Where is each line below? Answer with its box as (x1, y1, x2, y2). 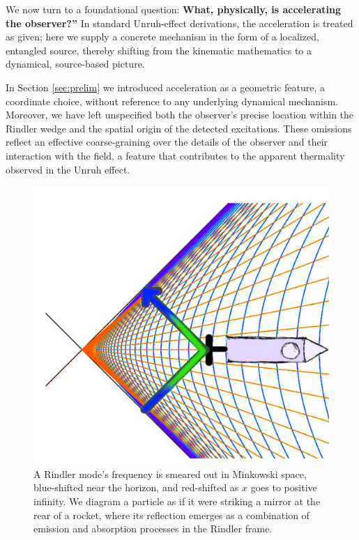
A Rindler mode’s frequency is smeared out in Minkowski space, (33, 466, 307, 481)
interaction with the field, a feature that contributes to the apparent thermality (6, 148, 345, 162)
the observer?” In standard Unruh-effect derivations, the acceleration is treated (6, 15, 353, 30)
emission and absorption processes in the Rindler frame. (33, 521, 273, 536)
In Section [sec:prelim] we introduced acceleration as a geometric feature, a (6, 79, 326, 94)
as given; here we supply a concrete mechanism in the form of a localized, (6, 29, 319, 44)
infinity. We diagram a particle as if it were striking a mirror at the (33, 493, 321, 508)
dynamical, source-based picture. (6, 56, 145, 71)
